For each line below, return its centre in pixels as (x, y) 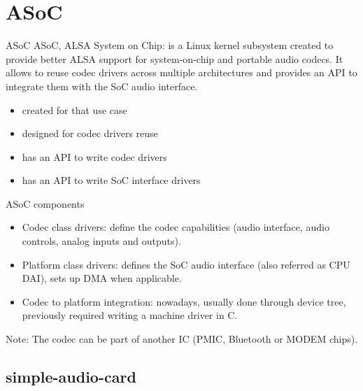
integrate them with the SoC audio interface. (102, 86)
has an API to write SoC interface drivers (111, 180)
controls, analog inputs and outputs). (101, 241)
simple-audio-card (71, 377)
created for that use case (74, 109)
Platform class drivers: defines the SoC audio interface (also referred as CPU (186, 264)
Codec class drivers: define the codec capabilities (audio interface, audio (176, 227)
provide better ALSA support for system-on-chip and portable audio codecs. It (175, 58)
